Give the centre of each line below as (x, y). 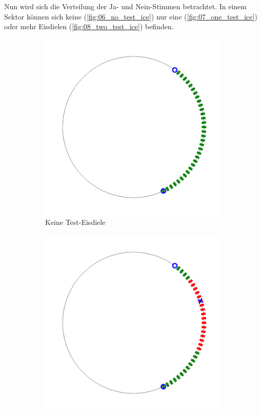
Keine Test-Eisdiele (75, 222)
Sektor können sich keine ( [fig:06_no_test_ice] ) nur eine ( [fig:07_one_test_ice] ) (131, 16)
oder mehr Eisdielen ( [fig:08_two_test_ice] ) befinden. (89, 26)
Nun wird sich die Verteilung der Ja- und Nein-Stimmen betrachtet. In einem (125, 6)
